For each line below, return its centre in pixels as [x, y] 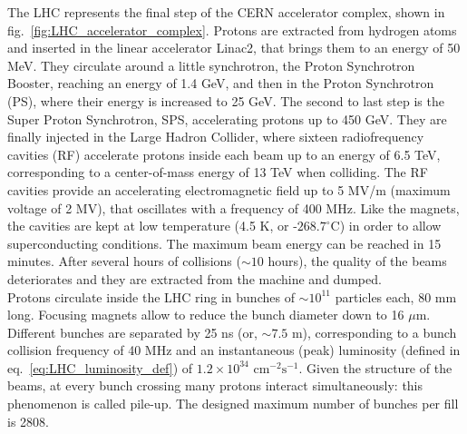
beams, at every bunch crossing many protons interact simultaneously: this [215, 385]
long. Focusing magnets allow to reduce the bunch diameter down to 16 [206, 315]
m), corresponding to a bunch [374, 332]
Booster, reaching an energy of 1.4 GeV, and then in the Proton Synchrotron [221, 83]
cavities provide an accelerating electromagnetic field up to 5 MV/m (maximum [229, 189]
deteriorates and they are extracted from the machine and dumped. [195, 278]
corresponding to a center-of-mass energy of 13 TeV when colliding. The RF [218, 172]
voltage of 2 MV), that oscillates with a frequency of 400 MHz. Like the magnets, [233, 207]
